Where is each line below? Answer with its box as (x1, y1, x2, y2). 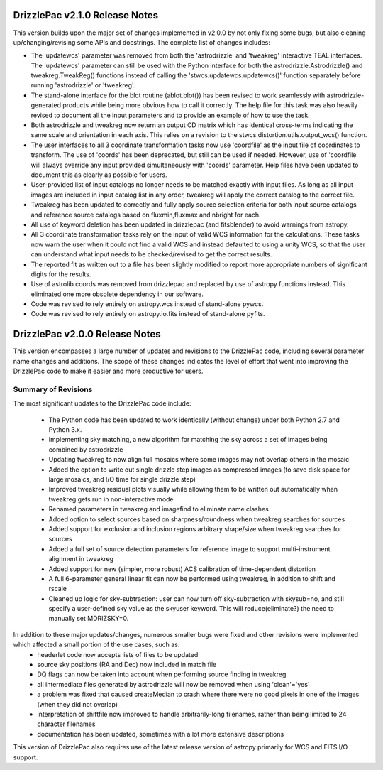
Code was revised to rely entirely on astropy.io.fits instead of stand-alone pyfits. (30, 310, 265, 318)
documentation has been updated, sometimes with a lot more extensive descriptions (37, 730, 284, 738)
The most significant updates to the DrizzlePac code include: (13, 399, 191, 408)
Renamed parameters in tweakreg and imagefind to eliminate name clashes (48, 505, 269, 514)
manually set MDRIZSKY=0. (48, 614, 129, 623)
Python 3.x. (48, 425, 82, 434)
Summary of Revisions (13, 384, 93, 394)
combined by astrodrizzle (48, 445, 123, 454)
